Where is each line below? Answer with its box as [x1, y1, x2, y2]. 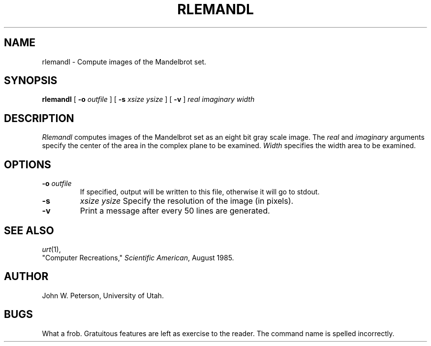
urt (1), [42, 245, 61, 253]
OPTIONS [4, 158, 51, 171]
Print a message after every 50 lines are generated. [80, 206, 270, 216]
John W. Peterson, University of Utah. [42, 291, 164, 300]
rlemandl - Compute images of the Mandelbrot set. [42, 57, 207, 66]
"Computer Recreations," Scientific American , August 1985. [42, 253, 234, 262]
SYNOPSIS [4, 74, 58, 87]
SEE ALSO [4, 224, 54, 237]
